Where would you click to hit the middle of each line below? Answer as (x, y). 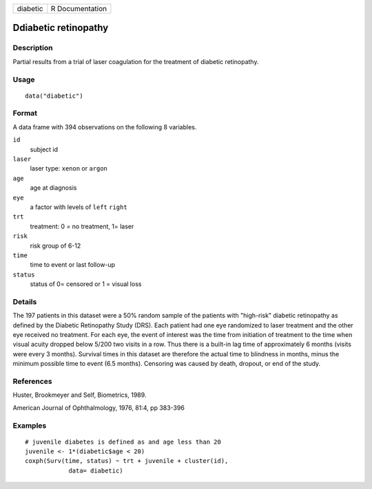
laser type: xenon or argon (69, 169)
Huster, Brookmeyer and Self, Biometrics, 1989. (80, 395)
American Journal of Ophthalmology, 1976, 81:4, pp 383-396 (99, 407)
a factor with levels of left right (79, 207)
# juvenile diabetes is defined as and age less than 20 (123, 442)
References (32, 381)
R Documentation (79, 9)
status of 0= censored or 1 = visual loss (86, 284)
